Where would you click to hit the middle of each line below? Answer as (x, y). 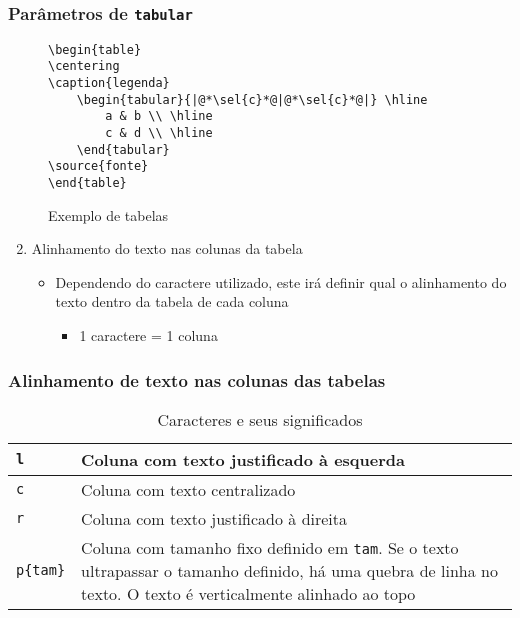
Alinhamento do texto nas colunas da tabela (167, 248)
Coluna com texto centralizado (188, 489)
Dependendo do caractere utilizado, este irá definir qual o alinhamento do (281, 281)
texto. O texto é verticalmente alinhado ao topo (248, 593)
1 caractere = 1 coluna (148, 335)
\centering (84, 66)
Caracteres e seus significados (260, 419)
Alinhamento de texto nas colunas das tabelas (197, 379)
